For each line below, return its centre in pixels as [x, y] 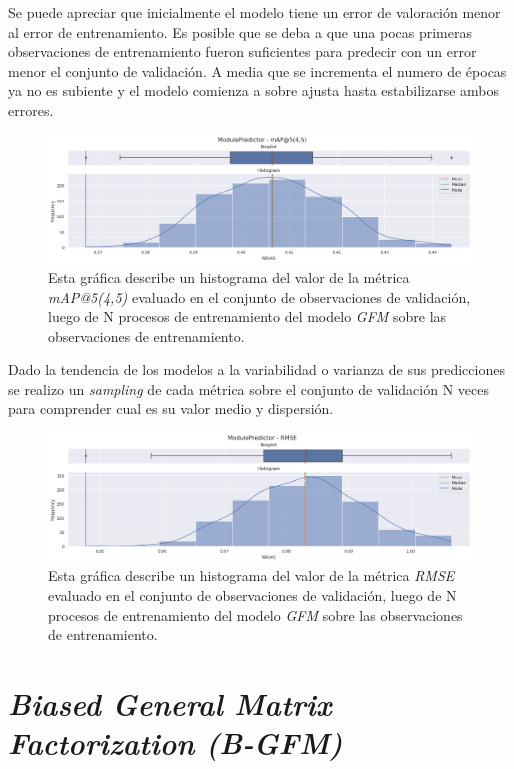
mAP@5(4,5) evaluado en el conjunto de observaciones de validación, [259, 296]
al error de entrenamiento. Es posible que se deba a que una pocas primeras [240, 31]
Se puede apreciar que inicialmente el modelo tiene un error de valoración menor [254, 12]
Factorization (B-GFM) [175, 743]
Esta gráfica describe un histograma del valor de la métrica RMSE [251, 575]
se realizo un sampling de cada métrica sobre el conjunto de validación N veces [248, 388]
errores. [31, 109]
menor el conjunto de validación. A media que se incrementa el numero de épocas [257, 70]
